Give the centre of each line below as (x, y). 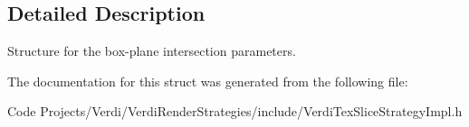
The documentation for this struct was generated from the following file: (208, 81)
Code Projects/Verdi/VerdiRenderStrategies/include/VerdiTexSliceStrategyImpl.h (235, 111)
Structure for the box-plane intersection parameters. (152, 51)
